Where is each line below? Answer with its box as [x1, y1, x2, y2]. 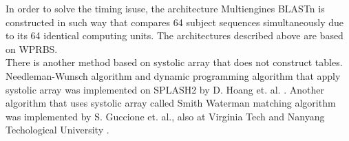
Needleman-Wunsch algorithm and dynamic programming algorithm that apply [6, 68, 341, 83]
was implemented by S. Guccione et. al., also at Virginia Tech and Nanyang [6, 109, 325, 123]
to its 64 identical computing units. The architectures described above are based [6, 28, 343, 43]
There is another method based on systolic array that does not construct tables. [6, 55, 343, 69]
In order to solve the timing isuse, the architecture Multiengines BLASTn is [6, 1, 325, 15]
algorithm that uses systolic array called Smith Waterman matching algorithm [6, 96, 336, 110]
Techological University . [6, 122, 109, 137]
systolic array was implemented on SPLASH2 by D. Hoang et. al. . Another [6, 82, 324, 96]
